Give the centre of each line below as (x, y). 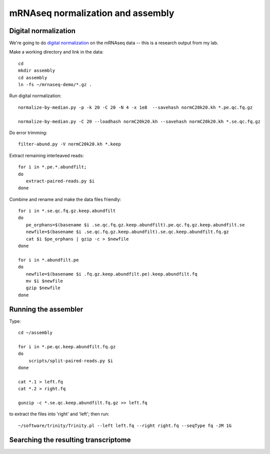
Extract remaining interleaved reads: (47, 155)
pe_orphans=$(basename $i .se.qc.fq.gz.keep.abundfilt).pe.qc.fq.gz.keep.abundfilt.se (135, 225)
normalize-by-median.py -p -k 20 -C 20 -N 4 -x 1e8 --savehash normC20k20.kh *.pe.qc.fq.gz (135, 107)
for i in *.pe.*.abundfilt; (52, 167)
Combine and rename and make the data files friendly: (65, 199)
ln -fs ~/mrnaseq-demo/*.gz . (55, 85)
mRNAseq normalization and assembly (92, 13)
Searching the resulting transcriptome (70, 440)
